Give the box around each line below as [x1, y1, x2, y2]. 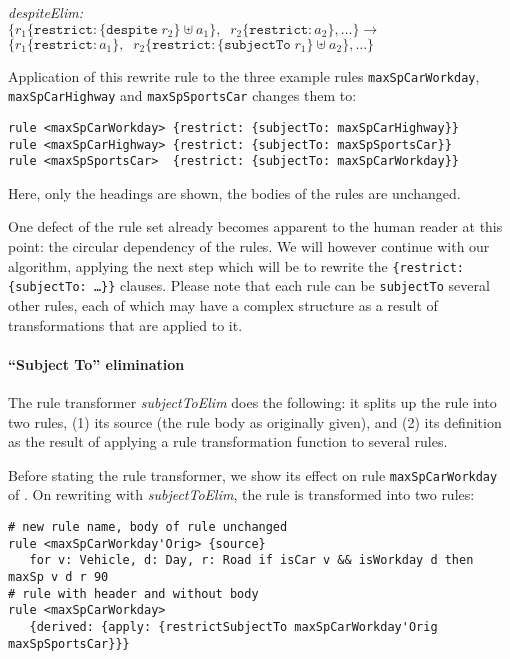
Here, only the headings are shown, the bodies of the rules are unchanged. [8, 182, 461, 203]
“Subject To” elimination [8, 353, 185, 374]
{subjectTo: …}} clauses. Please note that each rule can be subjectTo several [8, 275, 490, 296]
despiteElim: [8, 2, 83, 22]
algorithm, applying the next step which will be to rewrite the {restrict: [8, 255, 465, 276]
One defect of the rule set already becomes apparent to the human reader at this [8, 216, 503, 237]
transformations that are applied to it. [8, 314, 243, 335]
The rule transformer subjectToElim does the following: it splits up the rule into [8, 391, 497, 412]
